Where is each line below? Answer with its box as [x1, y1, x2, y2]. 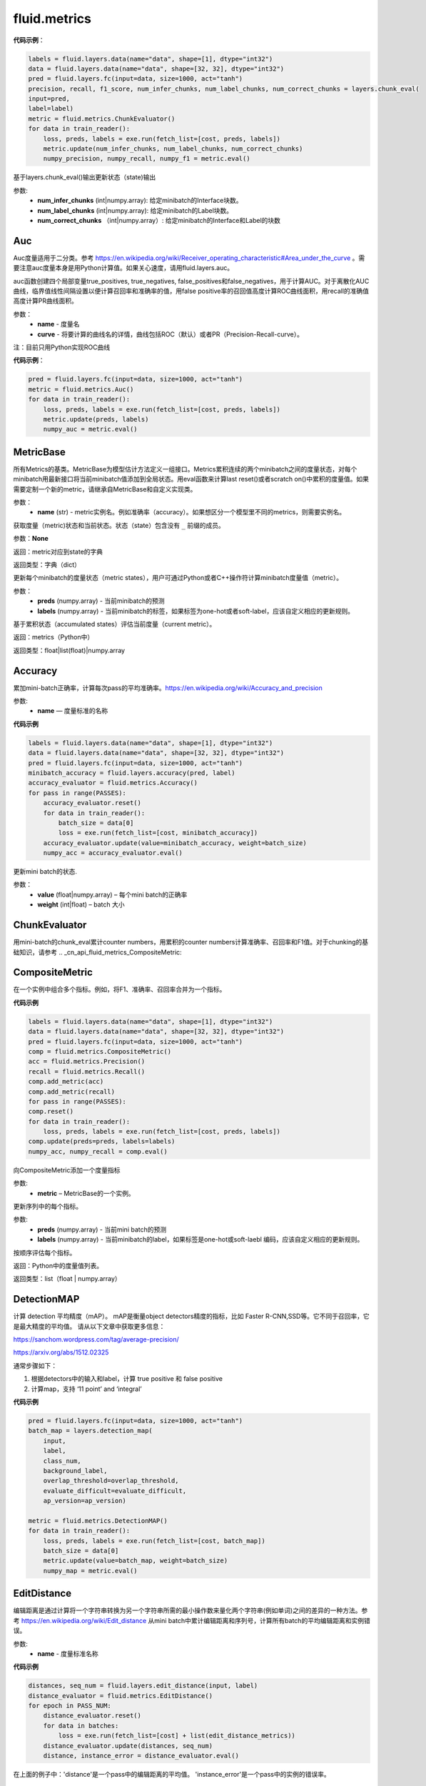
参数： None [13, 534, 49, 543]
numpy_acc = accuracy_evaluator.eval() [43, 849, 183, 857]
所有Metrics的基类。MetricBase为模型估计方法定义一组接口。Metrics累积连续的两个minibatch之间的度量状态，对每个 [13, 464, 357, 473]
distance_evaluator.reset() [43, 1712, 142, 1720]
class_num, [43, 1457, 81, 1465]
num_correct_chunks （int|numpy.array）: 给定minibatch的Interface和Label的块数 [37, 216, 281, 224]
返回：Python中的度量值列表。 [13, 1261, 103, 1269]
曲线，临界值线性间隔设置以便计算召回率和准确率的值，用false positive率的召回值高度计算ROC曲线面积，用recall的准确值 [13, 286, 370, 296]
